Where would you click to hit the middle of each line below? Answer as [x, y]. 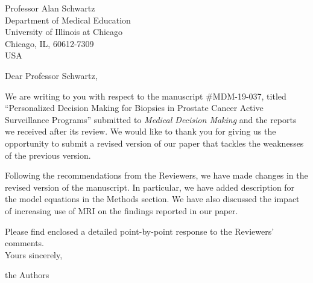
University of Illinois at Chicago [64, 32]
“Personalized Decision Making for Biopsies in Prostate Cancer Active [134, 108]
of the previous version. [48, 155]
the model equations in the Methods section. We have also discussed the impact [152, 199]
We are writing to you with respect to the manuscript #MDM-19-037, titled [146, 96]
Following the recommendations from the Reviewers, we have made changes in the [156, 175]
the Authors [27, 275]
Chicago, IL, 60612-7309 [49, 43]
